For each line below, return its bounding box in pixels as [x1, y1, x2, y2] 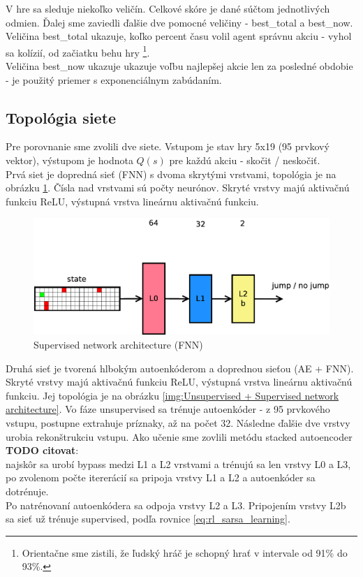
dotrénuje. [6, 483, 49, 498]
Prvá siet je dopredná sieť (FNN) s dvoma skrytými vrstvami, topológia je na [6, 166, 336, 181]
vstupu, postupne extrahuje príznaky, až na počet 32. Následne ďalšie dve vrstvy [6, 415, 350, 430]
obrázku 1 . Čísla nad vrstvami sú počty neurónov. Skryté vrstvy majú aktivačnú [6, 180, 350, 195]
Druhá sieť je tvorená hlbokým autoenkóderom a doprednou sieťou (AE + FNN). [6, 360, 354, 375]
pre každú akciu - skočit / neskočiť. [169, 153, 320, 168]
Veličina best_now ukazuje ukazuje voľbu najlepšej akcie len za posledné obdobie [6, 59, 353, 73]
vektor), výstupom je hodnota [6, 153, 133, 168]
